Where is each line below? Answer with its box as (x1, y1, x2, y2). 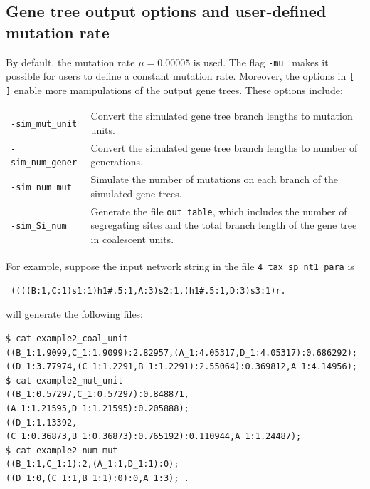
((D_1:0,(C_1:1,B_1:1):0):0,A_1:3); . (6, 473, 189, 483)
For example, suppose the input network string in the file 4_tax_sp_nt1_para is (6, 259, 354, 274)
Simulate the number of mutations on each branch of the (90, 172, 339, 187)
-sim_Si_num (11, 221, 67, 232)
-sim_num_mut (11, 182, 72, 193)
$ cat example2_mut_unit (6, 375, 123, 386)
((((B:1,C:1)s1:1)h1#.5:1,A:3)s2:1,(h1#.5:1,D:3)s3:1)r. (11, 285, 286, 296)
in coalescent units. (90, 232, 174, 246)
